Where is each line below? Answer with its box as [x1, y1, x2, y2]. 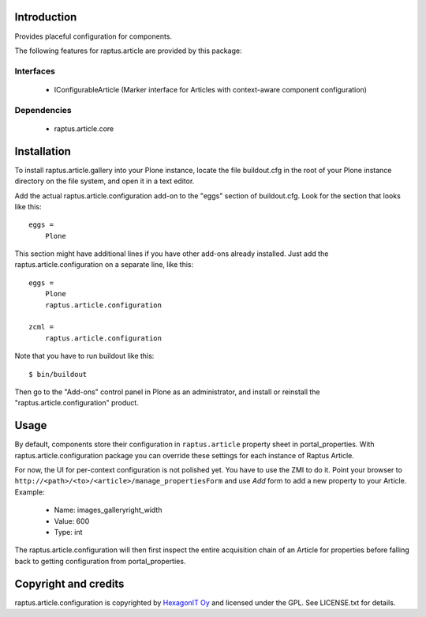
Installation [14, 145, 71, 158]
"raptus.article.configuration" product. [14, 398, 140, 408]
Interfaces [14, 66, 55, 77]
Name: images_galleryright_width [54, 506, 163, 515]
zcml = [28, 322, 54, 332]
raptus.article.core [54, 123, 114, 134]
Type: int [54, 528, 83, 536]
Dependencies [14, 104, 73, 115]
